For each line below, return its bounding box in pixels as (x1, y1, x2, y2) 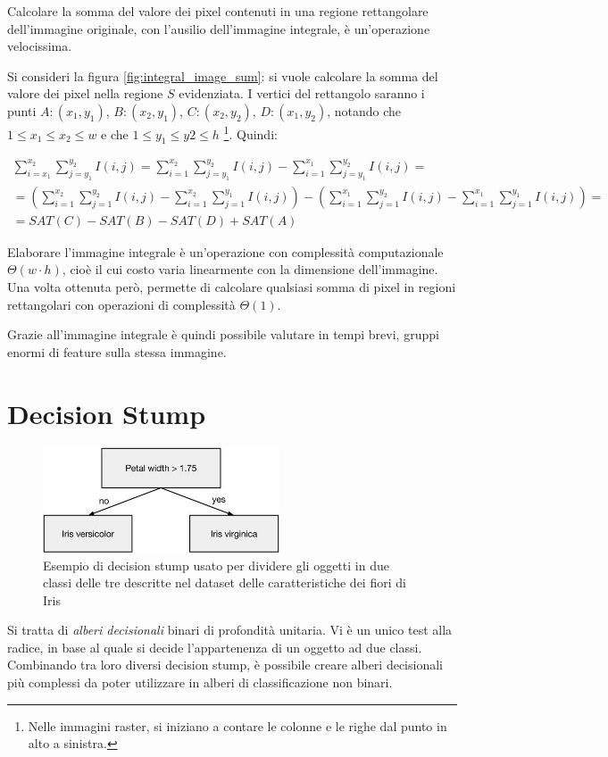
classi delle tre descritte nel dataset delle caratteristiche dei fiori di (43, 573, 406, 592)
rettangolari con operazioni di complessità (7, 295, 236, 313)
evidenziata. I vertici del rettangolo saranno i (179, 84, 425, 103)
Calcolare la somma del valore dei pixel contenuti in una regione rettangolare (7, 2, 429, 20)
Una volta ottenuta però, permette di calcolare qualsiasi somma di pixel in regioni (7, 277, 456, 295)
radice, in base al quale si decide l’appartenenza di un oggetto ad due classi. (7, 637, 422, 656)
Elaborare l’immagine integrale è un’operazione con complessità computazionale (7, 242, 444, 261)
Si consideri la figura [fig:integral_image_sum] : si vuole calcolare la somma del (7, 66, 438, 85)
